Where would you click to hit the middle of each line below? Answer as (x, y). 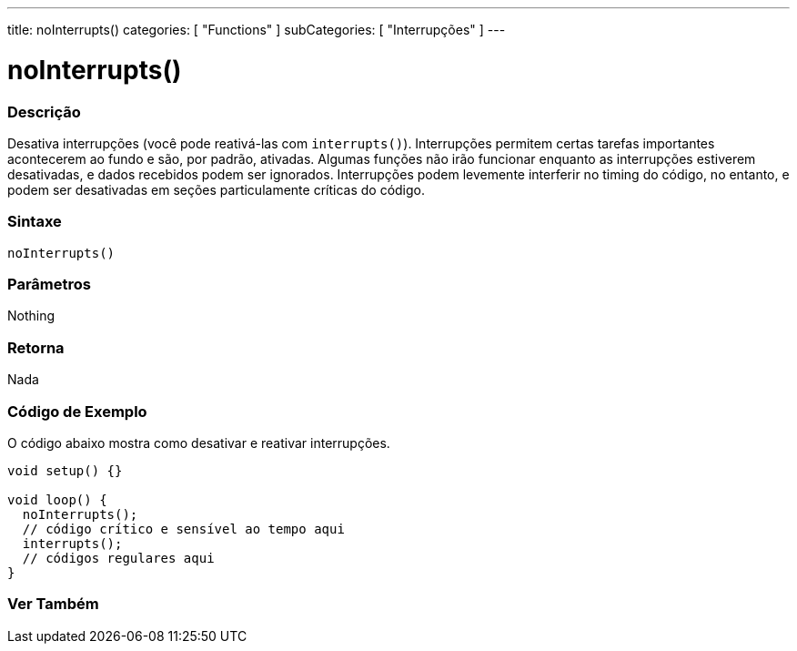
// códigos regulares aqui (118, 558)
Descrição (44, 112)
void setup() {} (65, 470)
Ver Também (53, 604)
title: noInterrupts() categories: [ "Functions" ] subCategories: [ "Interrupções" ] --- (257, 30)
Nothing (31, 316)
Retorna (36, 347)
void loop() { (57, 499)
